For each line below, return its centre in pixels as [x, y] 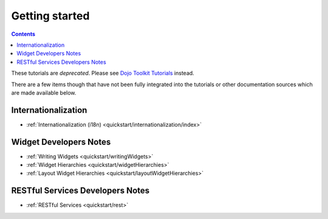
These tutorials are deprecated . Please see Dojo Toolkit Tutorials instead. [103, 73]
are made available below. [44, 93]
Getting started [50, 16]
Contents [23, 34]
